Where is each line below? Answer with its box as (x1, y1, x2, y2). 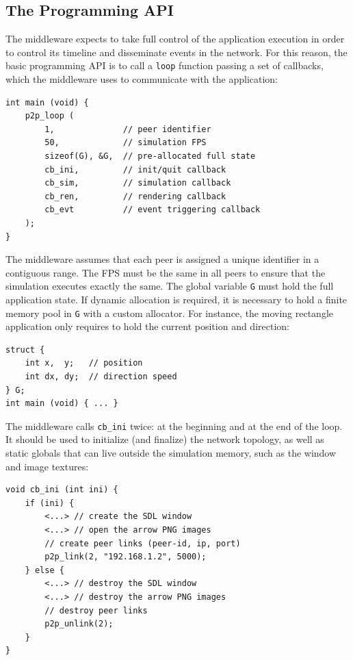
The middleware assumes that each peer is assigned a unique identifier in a (5, 252, 319, 266)
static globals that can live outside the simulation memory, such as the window (5, 446, 337, 460)
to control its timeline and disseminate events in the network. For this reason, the (5, 45, 348, 59)
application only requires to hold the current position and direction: (5, 319, 289, 333)
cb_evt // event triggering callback (44, 205, 261, 215)
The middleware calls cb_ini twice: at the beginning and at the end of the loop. (5, 418, 343, 433)
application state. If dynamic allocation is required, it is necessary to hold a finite (5, 292, 348, 307)
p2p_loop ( (25, 111, 75, 121)
